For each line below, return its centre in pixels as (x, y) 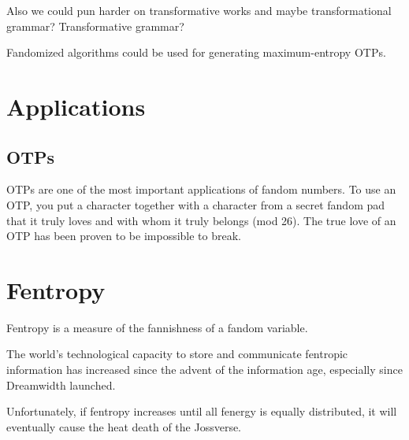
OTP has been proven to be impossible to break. (124, 236)
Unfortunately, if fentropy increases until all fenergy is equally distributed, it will (202, 411)
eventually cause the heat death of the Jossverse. (124, 426)
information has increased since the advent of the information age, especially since (204, 370)
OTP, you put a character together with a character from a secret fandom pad (196, 204)
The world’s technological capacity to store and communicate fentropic (177, 354)
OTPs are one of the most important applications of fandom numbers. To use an (201, 189)
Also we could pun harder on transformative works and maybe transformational (199, 10)
